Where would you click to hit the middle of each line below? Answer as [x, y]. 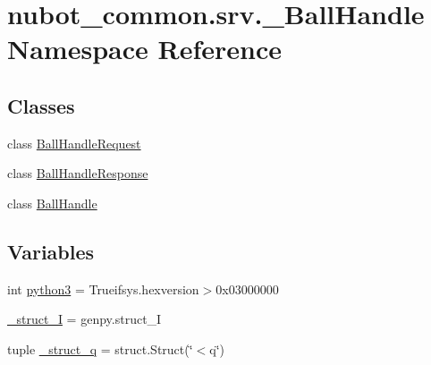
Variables [51, 251]
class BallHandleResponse [78, 173]
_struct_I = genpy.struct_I [85, 319]
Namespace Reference [144, 49]
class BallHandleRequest [74, 143]
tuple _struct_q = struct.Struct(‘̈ [100, 348]
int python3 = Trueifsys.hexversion [103, 289]
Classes [41, 105]
